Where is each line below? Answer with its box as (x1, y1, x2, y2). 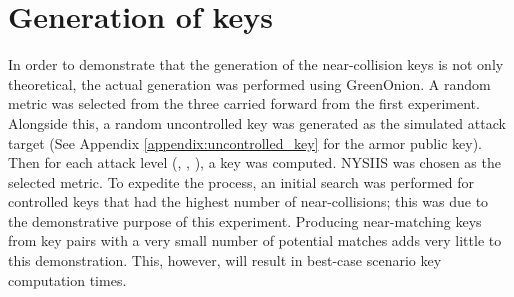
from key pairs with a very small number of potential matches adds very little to (8, 230, 502, 251)
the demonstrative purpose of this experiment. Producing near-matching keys (8, 210, 482, 231)
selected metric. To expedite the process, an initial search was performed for (8, 171, 475, 192)
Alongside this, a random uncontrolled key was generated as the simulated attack (8, 112, 506, 133)
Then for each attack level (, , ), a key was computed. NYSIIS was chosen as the (8, 152, 501, 173)
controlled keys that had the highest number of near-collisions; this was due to (8, 191, 489, 212)
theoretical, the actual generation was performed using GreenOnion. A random (8, 73, 491, 94)
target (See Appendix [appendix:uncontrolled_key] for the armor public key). (8, 132, 482, 153)
